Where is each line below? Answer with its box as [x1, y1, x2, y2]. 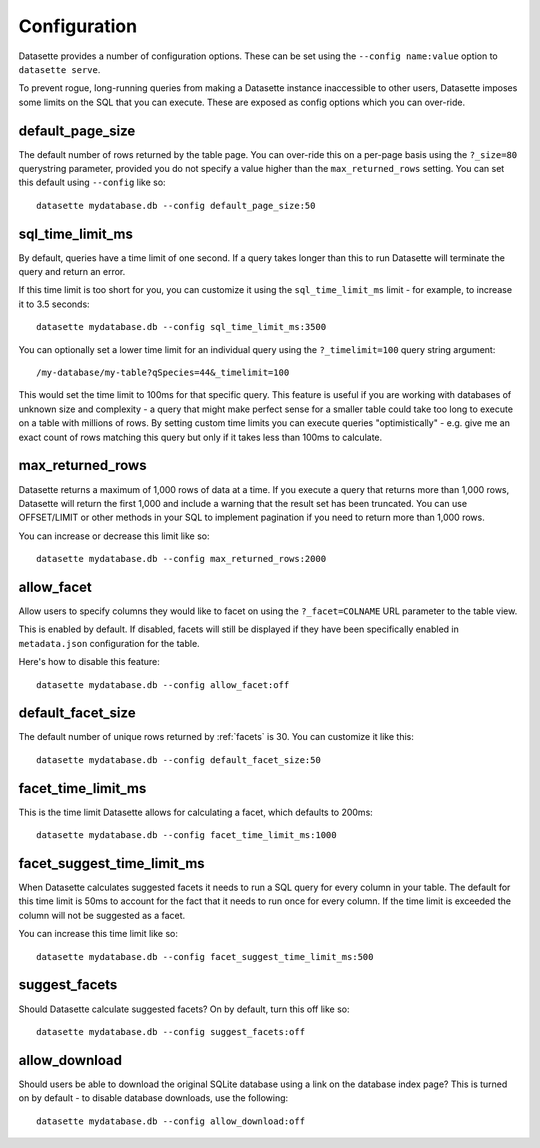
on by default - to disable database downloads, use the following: [18, 1092, 289, 1104]
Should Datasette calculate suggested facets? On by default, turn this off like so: [18, 1003, 350, 1015]
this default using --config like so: [18, 176, 166, 189]
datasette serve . [18, 63, 101, 75]
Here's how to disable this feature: [18, 656, 160, 668]
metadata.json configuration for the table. [18, 637, 200, 649]
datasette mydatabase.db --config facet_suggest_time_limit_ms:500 [36, 951, 374, 962]
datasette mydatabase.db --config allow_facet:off [36, 679, 290, 690]
